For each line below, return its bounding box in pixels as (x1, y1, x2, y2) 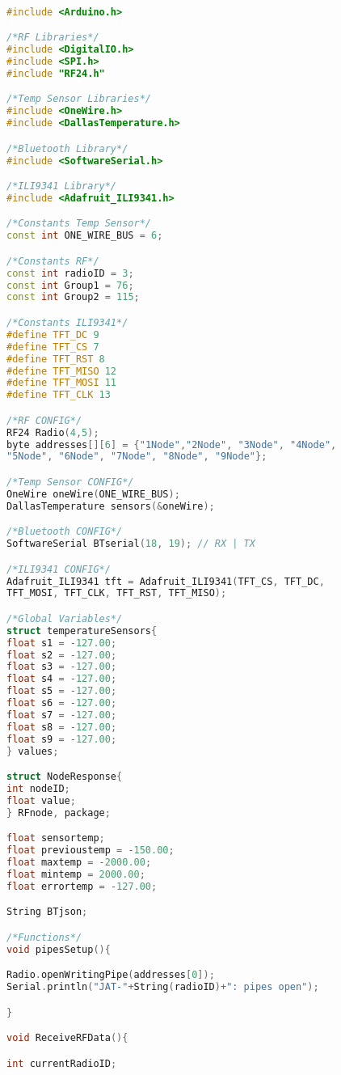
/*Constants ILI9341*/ (6, 317, 128, 328)
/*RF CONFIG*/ (6, 414, 82, 426)
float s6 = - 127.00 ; (6, 697, 117, 709)
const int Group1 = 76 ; (6, 279, 134, 291)
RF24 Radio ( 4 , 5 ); (6, 426, 99, 438)
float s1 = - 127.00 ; (6, 637, 117, 649)
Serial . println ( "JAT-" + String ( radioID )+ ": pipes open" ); (6, 981, 319, 993)
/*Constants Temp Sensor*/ (6, 218, 151, 230)
